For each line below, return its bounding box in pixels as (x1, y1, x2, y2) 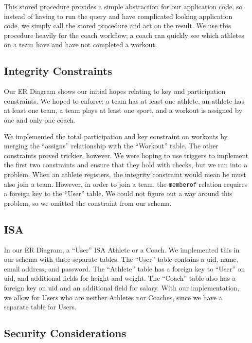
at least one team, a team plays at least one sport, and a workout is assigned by (4, 105, 242, 115)
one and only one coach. (4, 114, 75, 125)
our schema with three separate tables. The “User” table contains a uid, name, (4, 254, 238, 264)
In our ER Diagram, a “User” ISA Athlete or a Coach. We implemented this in (4, 244, 240, 254)
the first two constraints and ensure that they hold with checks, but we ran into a (4, 160, 248, 170)
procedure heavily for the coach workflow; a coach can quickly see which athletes (4, 30, 244, 40)
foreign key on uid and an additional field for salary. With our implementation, (4, 282, 239, 292)
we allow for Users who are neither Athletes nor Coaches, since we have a (4, 292, 222, 302)
